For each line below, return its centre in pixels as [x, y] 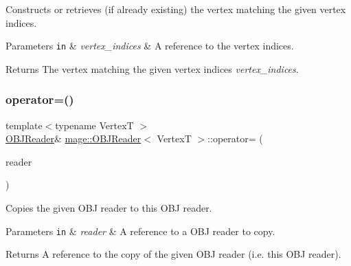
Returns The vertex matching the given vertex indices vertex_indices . [152, 68]
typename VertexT [94, 125]
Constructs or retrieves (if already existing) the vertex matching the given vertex [176, 9]
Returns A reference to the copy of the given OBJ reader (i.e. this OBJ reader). [173, 254]
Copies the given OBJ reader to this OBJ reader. [109, 208]
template [24, 125]
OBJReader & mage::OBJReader [73, 138]
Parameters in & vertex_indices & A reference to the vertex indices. [150, 46]
